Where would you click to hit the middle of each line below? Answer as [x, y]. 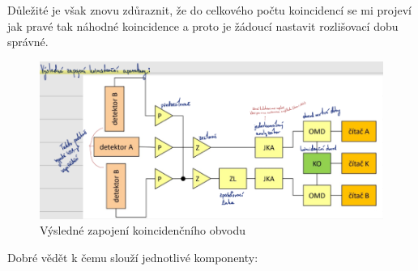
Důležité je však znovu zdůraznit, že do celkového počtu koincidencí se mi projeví [209, 10]
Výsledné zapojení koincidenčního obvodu [143, 230]
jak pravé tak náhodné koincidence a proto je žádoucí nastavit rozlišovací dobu [203, 25]
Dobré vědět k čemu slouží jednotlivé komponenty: [133, 257]
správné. [28, 42]
